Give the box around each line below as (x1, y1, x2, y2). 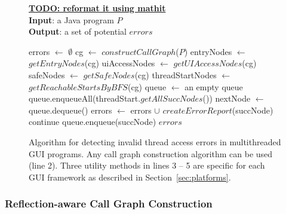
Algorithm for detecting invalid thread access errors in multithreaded (29, 135, 281, 148)
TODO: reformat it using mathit (29, 2, 166, 14)
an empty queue (184, 80, 243, 93)
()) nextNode (202, 92, 251, 105)
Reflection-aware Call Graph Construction (5, 196, 213, 211)
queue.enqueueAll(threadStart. (29, 92, 141, 105)
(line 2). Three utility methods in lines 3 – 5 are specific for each (29, 159, 265, 172)
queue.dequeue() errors (29, 103, 112, 116)
